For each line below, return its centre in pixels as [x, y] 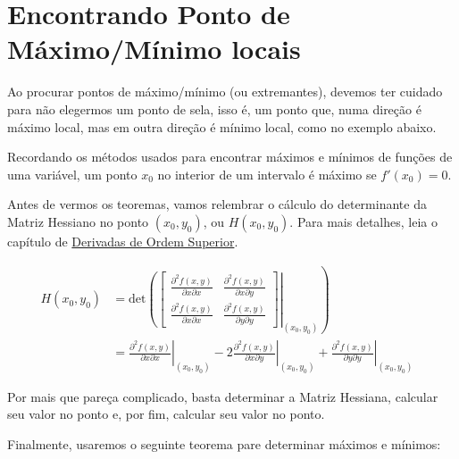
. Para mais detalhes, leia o [363, 221]
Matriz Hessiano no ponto [78, 221]
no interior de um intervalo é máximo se [267, 174]
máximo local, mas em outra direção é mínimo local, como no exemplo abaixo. [222, 126]
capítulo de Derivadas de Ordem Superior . [123, 241]
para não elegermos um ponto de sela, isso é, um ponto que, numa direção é [214, 108]
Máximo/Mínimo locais [154, 49]
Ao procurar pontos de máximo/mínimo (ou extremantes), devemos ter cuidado [225, 92]
